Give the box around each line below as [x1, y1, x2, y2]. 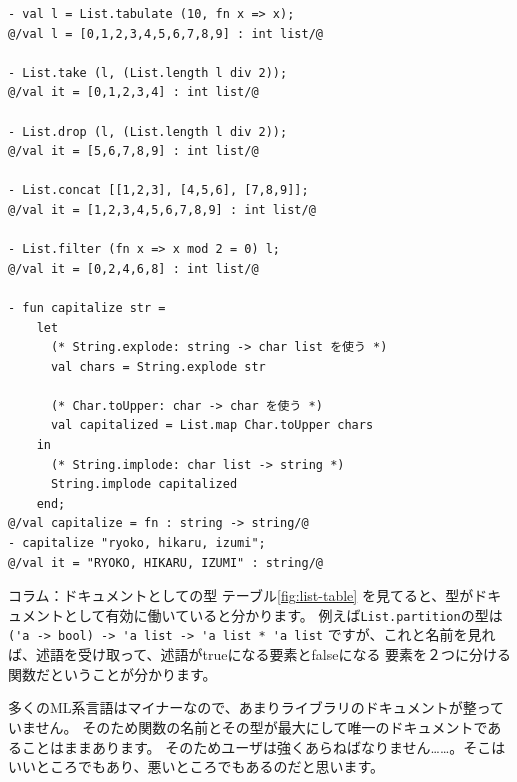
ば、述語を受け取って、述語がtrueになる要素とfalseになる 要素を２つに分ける [8, 644, 512, 665]
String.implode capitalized [50, 477, 238, 492]
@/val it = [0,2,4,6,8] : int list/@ [8, 261, 259, 276]
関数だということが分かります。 [8, 663, 217, 684]
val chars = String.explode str [50, 359, 266, 374]
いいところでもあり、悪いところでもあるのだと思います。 [8, 756, 385, 777]
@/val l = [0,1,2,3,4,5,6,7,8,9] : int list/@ [8, 26, 323, 41]
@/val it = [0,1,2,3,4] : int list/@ [8, 85, 259, 100]
